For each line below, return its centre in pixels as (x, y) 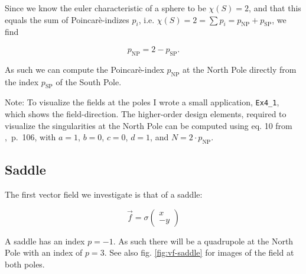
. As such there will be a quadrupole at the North (203, 241)
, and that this (275, 8)
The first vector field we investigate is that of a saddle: (104, 194)
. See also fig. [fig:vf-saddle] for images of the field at (199, 252)
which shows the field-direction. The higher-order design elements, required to (146, 114)
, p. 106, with (30, 137)
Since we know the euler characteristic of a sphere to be (105, 8)
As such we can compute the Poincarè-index (84, 69)
